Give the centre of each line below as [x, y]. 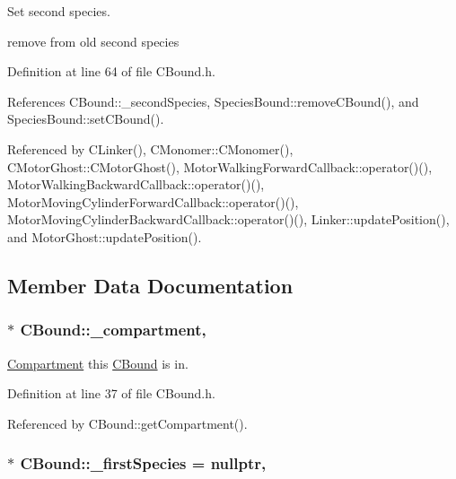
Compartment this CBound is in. [98, 363]
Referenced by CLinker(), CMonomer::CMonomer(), [150, 148]
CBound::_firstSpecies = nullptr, [143, 463]
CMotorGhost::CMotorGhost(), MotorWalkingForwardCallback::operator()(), [220, 166]
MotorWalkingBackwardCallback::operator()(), [136, 184]
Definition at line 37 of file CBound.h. [111, 393]
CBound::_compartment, [113, 330]
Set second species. [59, 11]
